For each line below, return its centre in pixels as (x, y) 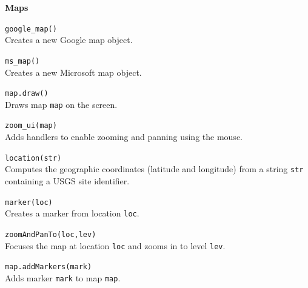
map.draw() (27, 94)
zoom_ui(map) (31, 126)
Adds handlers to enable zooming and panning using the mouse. (124, 137)
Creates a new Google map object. (69, 40)
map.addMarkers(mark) (49, 267)
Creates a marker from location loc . (72, 213)
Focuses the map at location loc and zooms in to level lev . (115, 245)
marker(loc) (29, 202)
